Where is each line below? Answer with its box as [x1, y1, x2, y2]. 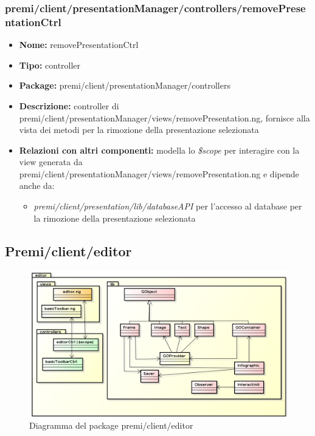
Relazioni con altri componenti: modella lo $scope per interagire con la [19, 143, 300, 156]
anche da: [19, 179, 55, 192]
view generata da [19, 155, 83, 168]
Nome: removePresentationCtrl [19, 38, 139, 51]
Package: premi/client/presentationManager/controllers [19, 79, 230, 92]
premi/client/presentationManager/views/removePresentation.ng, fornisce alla [19, 111, 310, 124]
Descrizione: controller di [19, 99, 119, 112]
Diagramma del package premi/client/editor [29, 419, 193, 432]
